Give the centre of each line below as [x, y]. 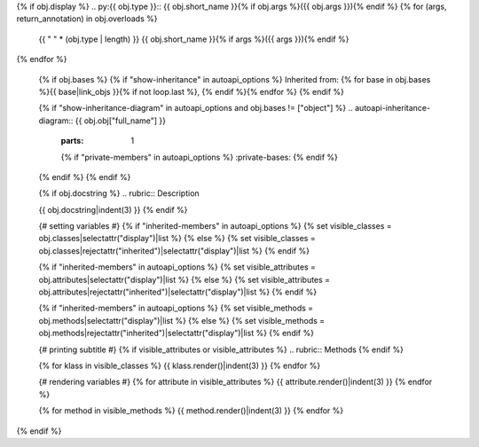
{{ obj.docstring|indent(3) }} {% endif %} [113, 209]
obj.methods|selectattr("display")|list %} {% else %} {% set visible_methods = [182, 320]
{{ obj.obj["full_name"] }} [121, 121]
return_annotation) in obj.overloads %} [87, 19]
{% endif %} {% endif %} [85, 176]
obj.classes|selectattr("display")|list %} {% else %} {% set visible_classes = [177, 239]
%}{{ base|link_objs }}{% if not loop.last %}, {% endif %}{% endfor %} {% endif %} [192, 91]
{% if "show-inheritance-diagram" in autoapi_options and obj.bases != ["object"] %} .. [196, 108]
